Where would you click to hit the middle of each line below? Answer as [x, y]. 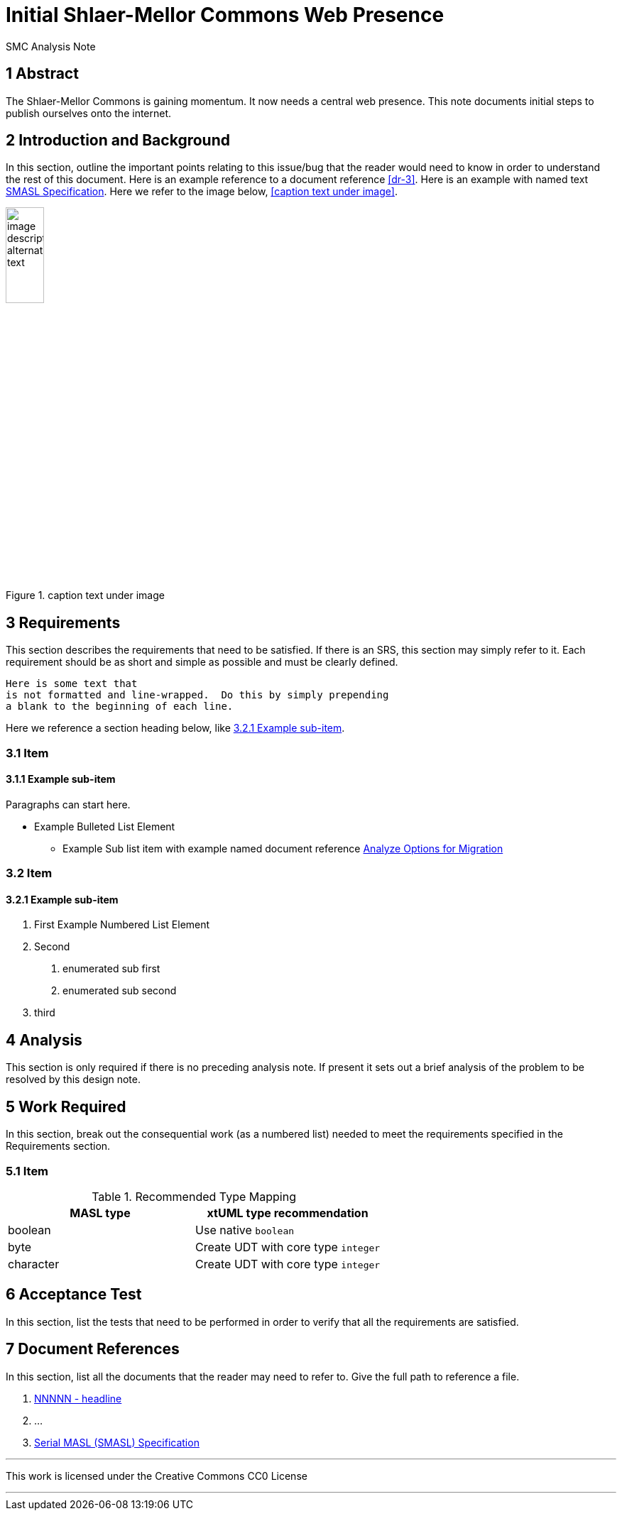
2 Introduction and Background [118, 141]
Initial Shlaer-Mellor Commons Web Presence [225, 15]
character [34, 1264]
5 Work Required [66, 1106]
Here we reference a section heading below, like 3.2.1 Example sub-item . [175, 728]
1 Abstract [42, 74]
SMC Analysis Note [51, 46]
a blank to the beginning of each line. [120, 707]
